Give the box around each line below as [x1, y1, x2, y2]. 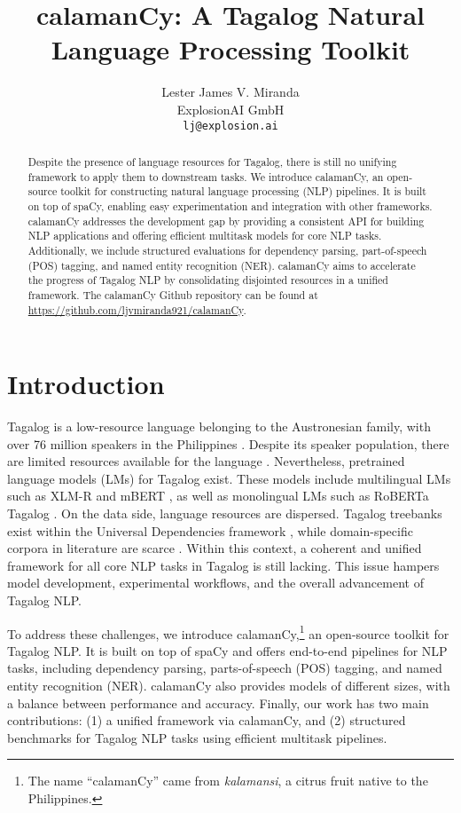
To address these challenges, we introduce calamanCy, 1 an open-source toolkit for [7, 621, 449, 643]
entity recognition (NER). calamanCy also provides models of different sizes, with [7, 676, 450, 695]
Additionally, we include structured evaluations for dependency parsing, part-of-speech [27, 242, 427, 257]
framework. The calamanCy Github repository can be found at [27, 287, 318, 302]
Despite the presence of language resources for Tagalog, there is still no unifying [27, 154, 397, 169]
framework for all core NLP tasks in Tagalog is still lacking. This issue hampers [7, 556, 440, 574]
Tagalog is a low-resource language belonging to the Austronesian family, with [7, 417, 431, 436]
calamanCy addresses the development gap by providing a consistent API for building [27, 213, 425, 228]
